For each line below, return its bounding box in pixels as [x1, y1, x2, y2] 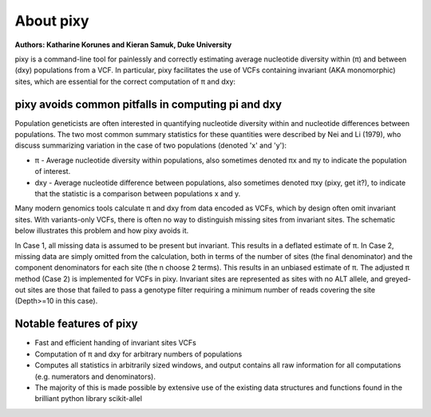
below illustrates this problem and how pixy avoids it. [14, 226, 189, 235]
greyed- [384, 273, 411, 283]
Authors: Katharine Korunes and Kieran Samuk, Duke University [14, 40, 232, 49]
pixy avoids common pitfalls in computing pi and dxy [14, 97, 283, 111]
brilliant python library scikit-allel [34, 394, 143, 403]
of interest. [34, 167, 71, 176]
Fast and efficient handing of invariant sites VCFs [34, 338, 197, 348]
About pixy [14, 12, 89, 30]
